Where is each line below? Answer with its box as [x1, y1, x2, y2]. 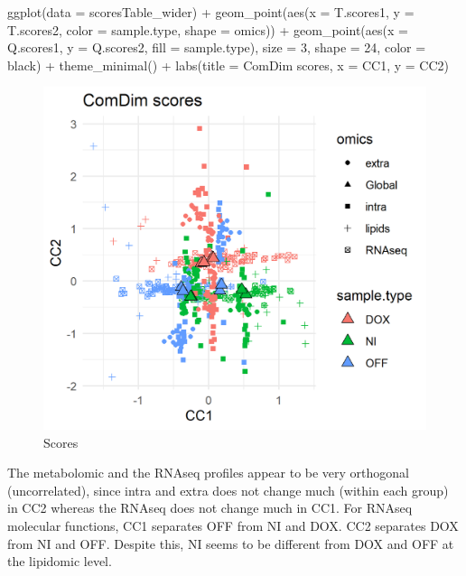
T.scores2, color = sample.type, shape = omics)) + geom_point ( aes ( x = [7, 20, 408, 39]
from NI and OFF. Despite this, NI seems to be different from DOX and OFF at [7, 534, 454, 553]
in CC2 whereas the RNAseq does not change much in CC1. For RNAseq [7, 498, 413, 517]
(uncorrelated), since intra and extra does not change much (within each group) [7, 480, 449, 499]
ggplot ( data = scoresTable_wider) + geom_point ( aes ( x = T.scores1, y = [7, 3, 415, 21]
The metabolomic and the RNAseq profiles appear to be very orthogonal [7, 463, 410, 482]
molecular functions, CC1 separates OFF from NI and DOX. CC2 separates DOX [7, 516, 459, 535]
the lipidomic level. [7, 552, 112, 571]
